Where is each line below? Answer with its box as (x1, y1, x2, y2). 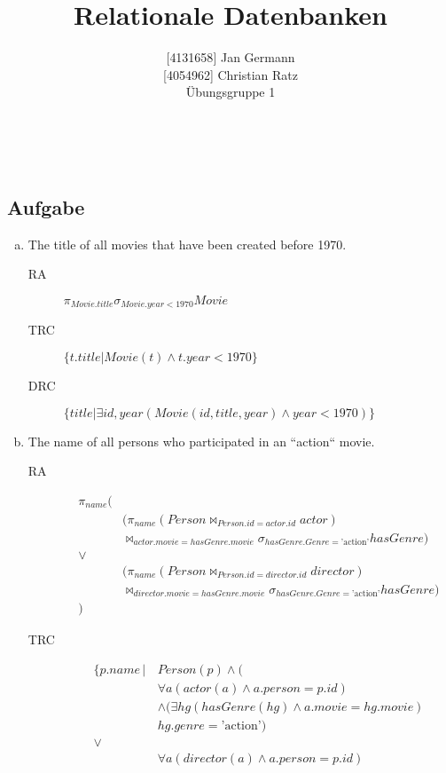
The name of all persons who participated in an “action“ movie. (27, 431, 375, 450)
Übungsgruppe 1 (185, 83, 276, 101)
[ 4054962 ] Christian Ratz (162, 65, 298, 83)
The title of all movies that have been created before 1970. (27, 234, 347, 253)
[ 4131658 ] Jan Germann (166, 48, 295, 67)
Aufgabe (7, 193, 85, 220)
